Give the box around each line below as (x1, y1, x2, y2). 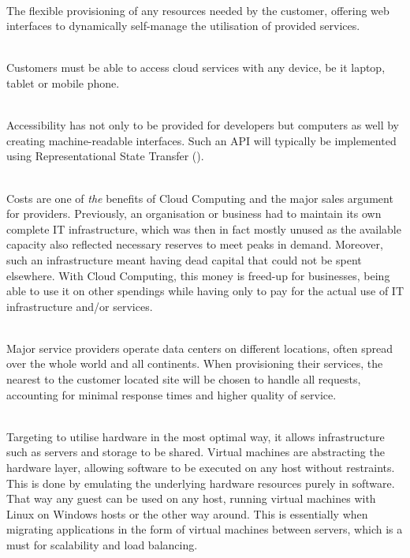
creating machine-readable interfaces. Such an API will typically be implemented (6, 132, 397, 148)
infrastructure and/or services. (6, 298, 153, 314)
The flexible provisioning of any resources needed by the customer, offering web (6, 2, 389, 18)
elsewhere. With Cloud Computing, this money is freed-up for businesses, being (6, 267, 390, 283)
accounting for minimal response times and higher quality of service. (6, 386, 337, 403)
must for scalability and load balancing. (6, 537, 198, 552)
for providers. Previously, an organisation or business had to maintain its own (6, 205, 382, 222)
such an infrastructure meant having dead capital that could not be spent (6, 251, 362, 268)
